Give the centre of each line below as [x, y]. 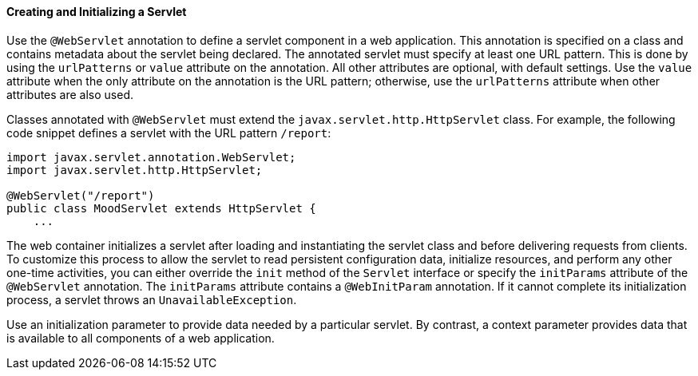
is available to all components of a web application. [141, 338]
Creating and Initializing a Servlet [97, 12]
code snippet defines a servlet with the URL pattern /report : [169, 133]
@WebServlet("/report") [81, 195]
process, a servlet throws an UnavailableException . [152, 299]
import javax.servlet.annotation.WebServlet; [151, 157]
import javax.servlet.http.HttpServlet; [135, 170]
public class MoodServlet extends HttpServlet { [161, 208]
